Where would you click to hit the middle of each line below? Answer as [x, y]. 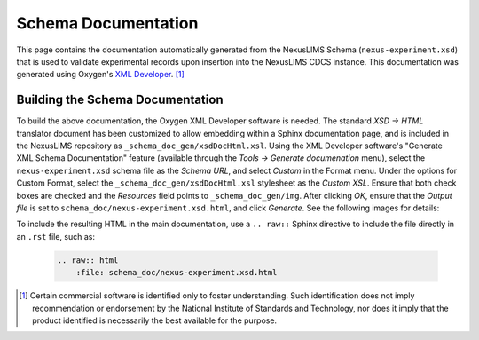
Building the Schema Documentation [120, 100]
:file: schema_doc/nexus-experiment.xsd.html [177, 273]
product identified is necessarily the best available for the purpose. [155, 320]
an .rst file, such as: [55, 236]
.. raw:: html [88, 260]
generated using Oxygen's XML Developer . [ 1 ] [101, 75]
